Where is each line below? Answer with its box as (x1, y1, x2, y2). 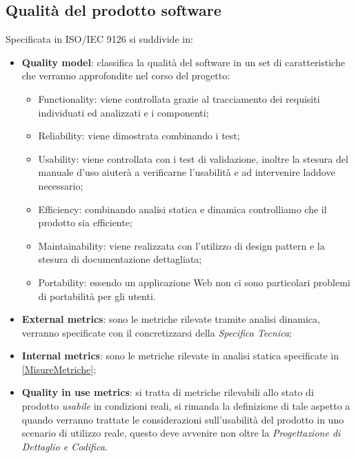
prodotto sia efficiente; (38, 215, 132, 230)
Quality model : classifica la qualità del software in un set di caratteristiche (21, 54, 345, 69)
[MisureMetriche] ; (21, 361, 96, 376)
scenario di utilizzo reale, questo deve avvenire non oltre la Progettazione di (21, 426, 341, 440)
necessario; (38, 178, 83, 192)
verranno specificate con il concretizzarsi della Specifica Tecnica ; (21, 325, 292, 339)
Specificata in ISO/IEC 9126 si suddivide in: (6, 32, 193, 46)
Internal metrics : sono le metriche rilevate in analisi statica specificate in (21, 348, 339, 363)
